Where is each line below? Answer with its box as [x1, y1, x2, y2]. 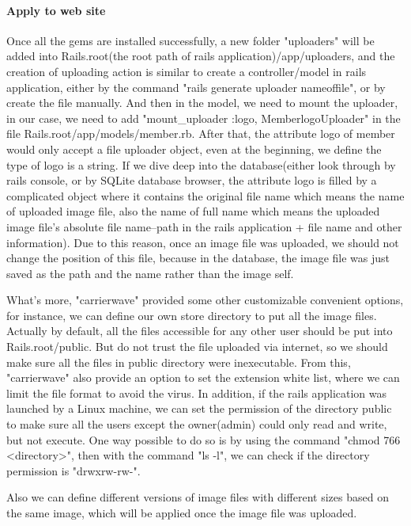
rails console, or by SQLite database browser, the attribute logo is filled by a [6, 172, 377, 189]
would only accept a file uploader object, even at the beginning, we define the [6, 140, 382, 157]
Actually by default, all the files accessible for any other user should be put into [6, 322, 393, 339]
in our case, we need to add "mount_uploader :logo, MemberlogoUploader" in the [6, 109, 401, 126]
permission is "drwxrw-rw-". [6, 462, 141, 478]
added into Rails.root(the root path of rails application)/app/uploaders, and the [6, 48, 395, 64]
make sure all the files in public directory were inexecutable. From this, [6, 353, 351, 370]
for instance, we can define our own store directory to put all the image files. [6, 307, 377, 323]
